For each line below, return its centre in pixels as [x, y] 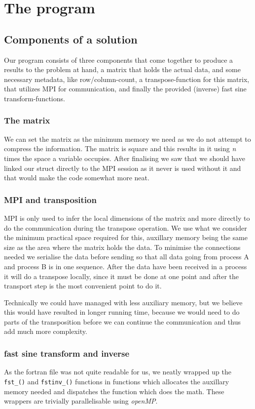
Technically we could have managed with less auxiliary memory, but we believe [123, 302]
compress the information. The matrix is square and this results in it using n [120, 148]
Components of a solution [71, 39]
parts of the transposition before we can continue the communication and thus [122, 321]
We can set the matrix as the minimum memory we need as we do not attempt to [127, 139]
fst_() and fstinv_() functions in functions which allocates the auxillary [117, 381]
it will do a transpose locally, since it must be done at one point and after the [121, 276]
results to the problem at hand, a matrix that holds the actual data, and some [122, 69]
